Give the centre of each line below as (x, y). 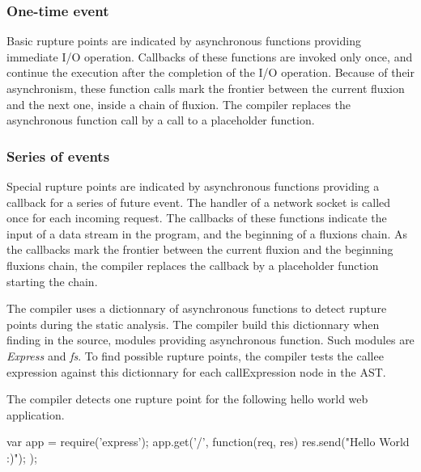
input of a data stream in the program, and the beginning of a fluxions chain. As (207, 233)
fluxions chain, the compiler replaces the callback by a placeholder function (193, 265)
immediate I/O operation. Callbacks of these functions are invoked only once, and (210, 56)
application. (36, 414)
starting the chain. (52, 281)
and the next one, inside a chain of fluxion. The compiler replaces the (179, 104)
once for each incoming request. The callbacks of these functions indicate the (197, 218)
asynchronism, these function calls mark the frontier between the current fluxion (206, 88)
